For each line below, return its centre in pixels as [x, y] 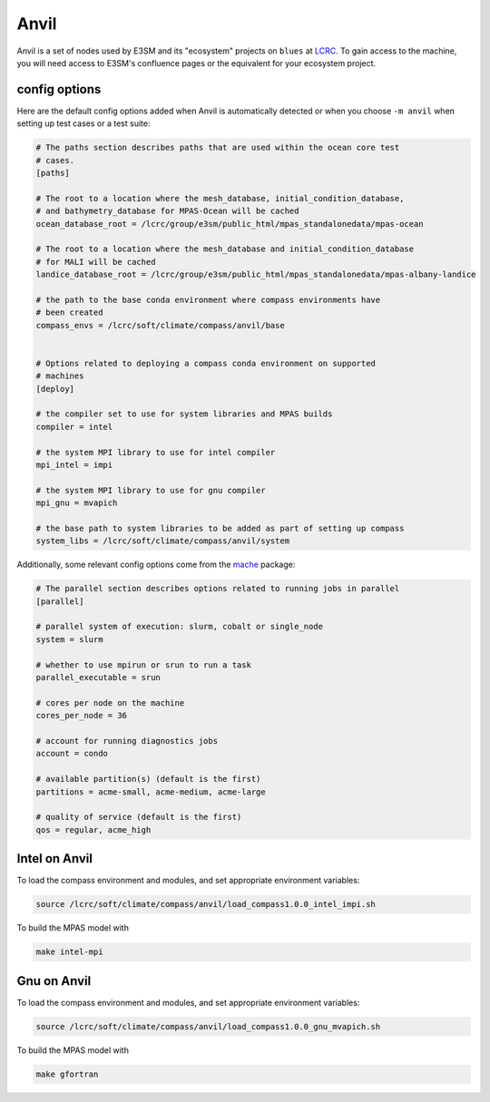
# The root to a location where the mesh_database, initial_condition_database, [220, 198]
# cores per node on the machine [110, 702]
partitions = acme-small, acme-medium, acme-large [151, 792]
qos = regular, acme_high [93, 829]
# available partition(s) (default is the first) [148, 779]
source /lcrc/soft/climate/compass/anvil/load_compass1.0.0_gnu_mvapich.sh [208, 1026]
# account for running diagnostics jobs [127, 741]
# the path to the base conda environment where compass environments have [208, 300]
